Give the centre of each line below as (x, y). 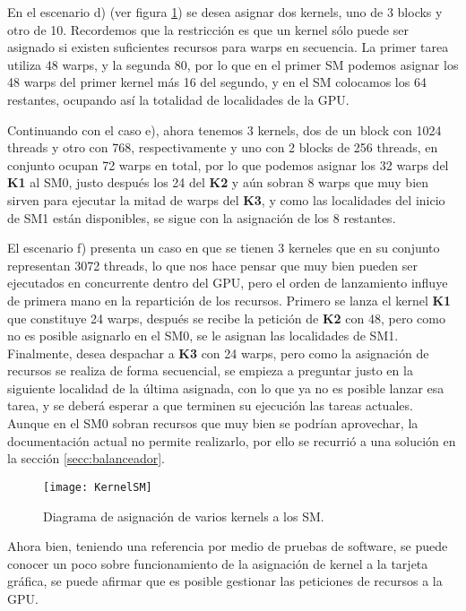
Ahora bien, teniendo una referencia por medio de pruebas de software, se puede (228, 546)
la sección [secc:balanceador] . (86, 458)
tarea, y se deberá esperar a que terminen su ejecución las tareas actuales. (210, 405)
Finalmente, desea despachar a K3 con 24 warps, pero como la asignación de (218, 353)
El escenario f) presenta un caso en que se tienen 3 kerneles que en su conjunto (224, 248)
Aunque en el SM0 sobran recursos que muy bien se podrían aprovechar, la (213, 423)
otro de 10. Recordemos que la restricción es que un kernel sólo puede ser (208, 29)
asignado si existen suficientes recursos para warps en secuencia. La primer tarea (228, 47)
